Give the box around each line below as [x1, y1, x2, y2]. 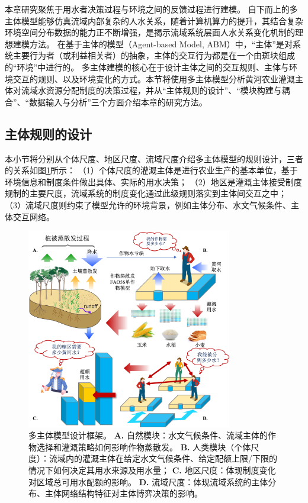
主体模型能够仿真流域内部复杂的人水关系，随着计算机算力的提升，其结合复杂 [5, 14, 303, 27]
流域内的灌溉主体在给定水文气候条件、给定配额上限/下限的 [49, 452, 277, 465]
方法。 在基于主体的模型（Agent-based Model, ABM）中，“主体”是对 [29, 37, 293, 50]
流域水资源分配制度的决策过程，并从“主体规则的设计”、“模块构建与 [21, 84, 282, 96]
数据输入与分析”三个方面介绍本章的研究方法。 [29, 95, 207, 108]
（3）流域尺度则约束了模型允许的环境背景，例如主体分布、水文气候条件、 [5, 198, 291, 211]
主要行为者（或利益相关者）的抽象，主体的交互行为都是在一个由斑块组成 [12, 49, 295, 62]
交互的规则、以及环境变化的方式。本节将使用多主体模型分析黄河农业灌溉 [12, 72, 295, 85]
